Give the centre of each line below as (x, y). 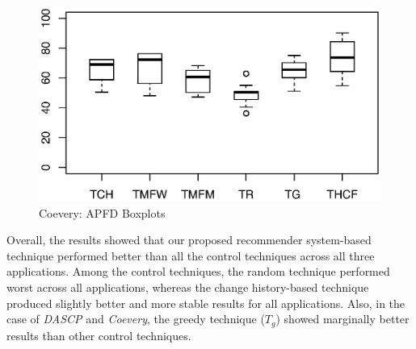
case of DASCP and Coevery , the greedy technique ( (136, 319)
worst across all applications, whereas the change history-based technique (188, 287)
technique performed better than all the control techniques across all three (191, 255)
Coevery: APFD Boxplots (102, 212)
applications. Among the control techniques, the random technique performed (198, 271)
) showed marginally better (342, 319)
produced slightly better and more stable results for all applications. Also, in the (206, 303)
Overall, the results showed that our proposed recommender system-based (189, 240)
